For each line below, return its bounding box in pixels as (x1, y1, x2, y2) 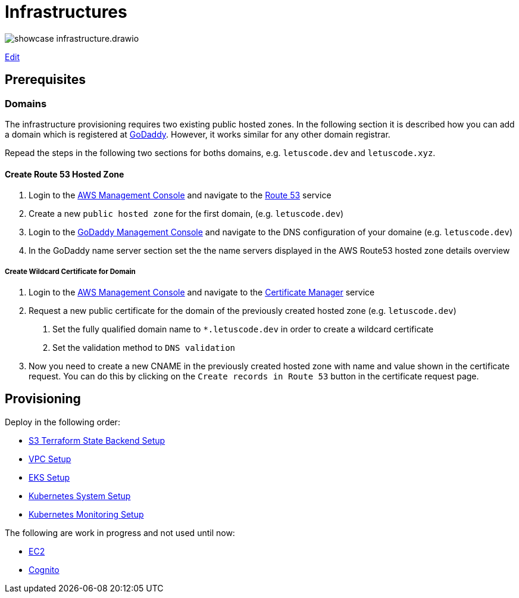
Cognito (29, 564, 60, 575)
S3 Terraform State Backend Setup (29, 435, 165, 446)
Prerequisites (5, 72, 86, 88)
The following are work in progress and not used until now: (5, 527, 235, 538)
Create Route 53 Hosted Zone (5, 169, 124, 179)
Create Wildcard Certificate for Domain (5, 267, 136, 276)
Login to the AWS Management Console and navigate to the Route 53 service (29, 190, 332, 201)
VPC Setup (29, 453, 71, 464)
